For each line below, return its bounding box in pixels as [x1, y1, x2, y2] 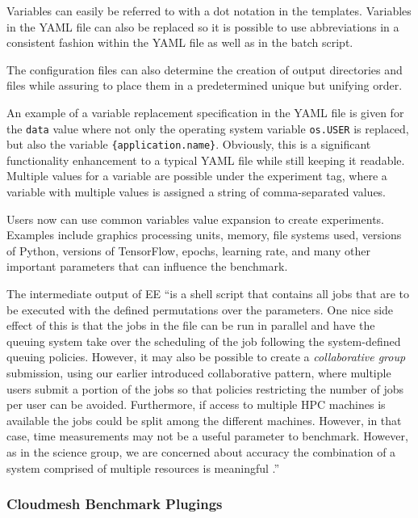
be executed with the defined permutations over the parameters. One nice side [6, 301, 394, 318]
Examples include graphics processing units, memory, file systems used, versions [6, 226, 402, 243]
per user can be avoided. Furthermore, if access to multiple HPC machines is [6, 396, 386, 413]
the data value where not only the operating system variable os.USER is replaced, [6, 120, 409, 137]
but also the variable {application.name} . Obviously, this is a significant [6, 136, 371, 153]
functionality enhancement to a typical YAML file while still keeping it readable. [6, 151, 405, 168]
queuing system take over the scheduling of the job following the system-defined [6, 332, 401, 349]
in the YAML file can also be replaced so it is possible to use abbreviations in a [6, 18, 399, 35]
